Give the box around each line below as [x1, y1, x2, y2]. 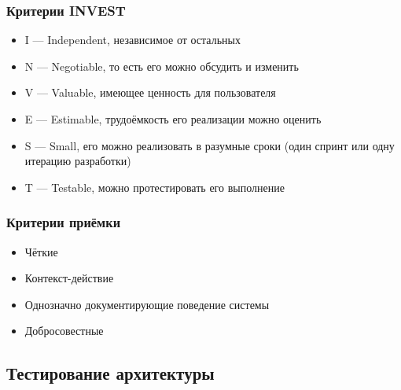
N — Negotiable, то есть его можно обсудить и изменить [24, 57, 299, 74]
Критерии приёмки [6, 212, 121, 232]
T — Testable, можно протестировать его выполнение [24, 178, 285, 195]
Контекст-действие [24, 270, 114, 286]
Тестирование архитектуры [6, 361, 215, 385]
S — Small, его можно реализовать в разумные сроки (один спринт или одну [24, 137, 395, 153]
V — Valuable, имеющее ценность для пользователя [24, 84, 276, 101]
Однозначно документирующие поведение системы [24, 296, 270, 312]
